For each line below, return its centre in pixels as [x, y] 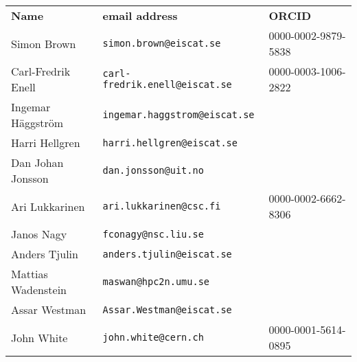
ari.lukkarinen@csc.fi [162, 206]
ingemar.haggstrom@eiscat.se [178, 115]
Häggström [37, 123]
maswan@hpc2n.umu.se [156, 282]
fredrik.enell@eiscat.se [167, 84]
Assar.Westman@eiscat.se [167, 309]
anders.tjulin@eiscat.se [167, 254]
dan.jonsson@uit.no [153, 170]
